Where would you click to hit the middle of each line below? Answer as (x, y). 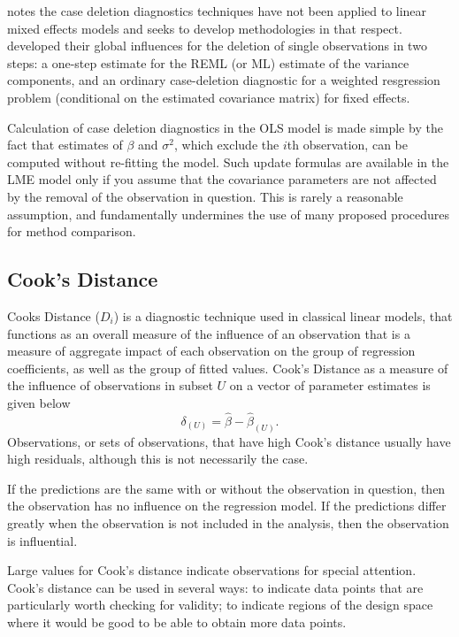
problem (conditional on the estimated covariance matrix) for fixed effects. (209, 97)
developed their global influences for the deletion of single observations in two (217, 46)
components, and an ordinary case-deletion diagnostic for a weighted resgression (224, 80)
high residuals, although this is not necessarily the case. (158, 459)
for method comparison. (72, 231)
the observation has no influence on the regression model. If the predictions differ (227, 506)
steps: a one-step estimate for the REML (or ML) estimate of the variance (208, 62)
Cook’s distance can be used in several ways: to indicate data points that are (215, 587)
